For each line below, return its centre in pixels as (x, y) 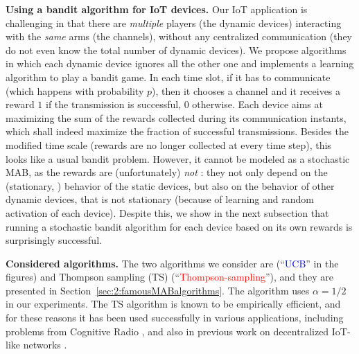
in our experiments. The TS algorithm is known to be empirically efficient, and (173, 304)
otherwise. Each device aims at (257, 104)
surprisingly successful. (54, 240)
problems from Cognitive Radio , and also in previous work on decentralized (167, 331)
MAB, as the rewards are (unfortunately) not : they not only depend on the (167, 172)
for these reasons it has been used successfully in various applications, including (175, 318)
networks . (45, 345)
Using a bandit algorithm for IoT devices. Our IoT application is (157, 9)
